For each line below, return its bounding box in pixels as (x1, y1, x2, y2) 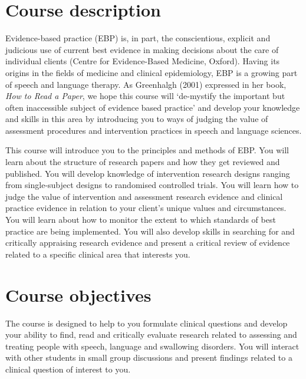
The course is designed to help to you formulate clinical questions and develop (5, 317, 288, 329)
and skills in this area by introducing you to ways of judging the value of (5, 113, 268, 125)
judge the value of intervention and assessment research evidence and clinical (5, 190, 283, 202)
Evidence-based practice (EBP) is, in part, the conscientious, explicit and (5, 32, 271, 44)
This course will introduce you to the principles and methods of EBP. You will (5, 144, 289, 156)
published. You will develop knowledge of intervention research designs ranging (5, 167, 290, 179)
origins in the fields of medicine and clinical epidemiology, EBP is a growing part (5, 66, 298, 78)
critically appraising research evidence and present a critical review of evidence (5, 236, 290, 249)
